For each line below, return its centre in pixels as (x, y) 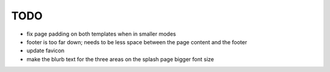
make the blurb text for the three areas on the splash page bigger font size (120, 59)
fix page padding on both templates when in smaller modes (101, 34)
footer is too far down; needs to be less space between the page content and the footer (137, 42)
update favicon (46, 51)
